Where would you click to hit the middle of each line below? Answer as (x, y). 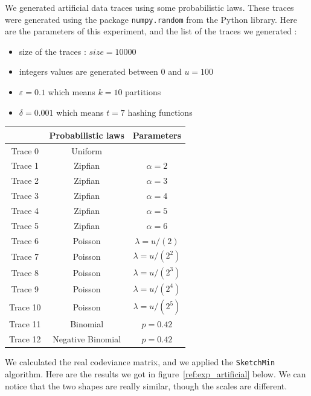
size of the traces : (53, 51)
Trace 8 (25, 272)
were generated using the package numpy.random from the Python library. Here (151, 19)
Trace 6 (25, 240)
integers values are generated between (88, 71)
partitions (143, 92)
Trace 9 (25, 289)
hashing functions (160, 112)
